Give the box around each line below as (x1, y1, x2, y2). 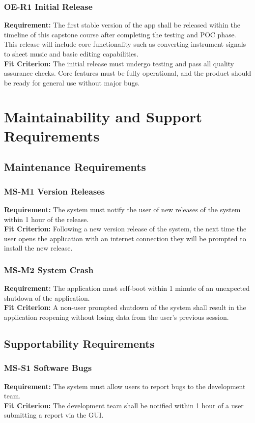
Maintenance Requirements (4, 159, 146, 174)
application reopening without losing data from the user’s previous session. (4, 311, 229, 322)
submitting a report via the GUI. (4, 410, 104, 420)
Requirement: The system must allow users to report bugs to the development (4, 381, 246, 391)
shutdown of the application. (4, 292, 90, 303)
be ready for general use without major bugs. (4, 77, 140, 87)
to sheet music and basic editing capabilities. (4, 49, 139, 58)
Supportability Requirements (4, 336, 155, 351)
